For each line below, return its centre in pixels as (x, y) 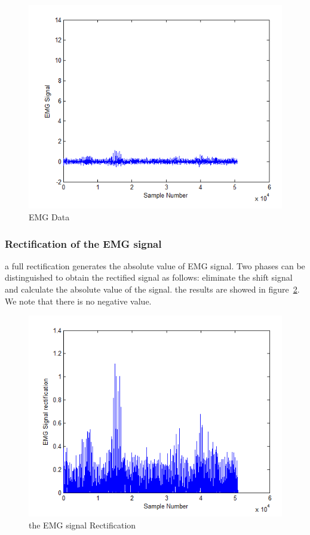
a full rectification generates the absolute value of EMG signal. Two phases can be (155, 265)
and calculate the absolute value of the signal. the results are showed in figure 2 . (152, 289)
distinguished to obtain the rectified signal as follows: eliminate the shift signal (149, 277)
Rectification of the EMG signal (83, 243)
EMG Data (49, 217)
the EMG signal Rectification (82, 525)
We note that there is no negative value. (78, 301)
